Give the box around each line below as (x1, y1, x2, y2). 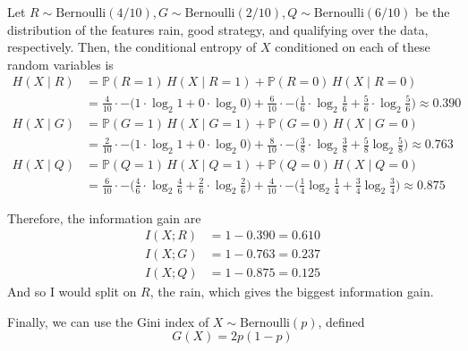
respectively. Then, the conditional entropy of (7, 38, 257, 56)
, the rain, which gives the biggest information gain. (149, 282, 434, 301)
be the (414, 3, 450, 21)
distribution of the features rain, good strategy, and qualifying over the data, (7, 20, 429, 38)
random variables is (7, 54, 114, 73)
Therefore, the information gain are (7, 208, 201, 227)
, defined (318, 312, 365, 330)
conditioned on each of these (275, 38, 430, 56)
